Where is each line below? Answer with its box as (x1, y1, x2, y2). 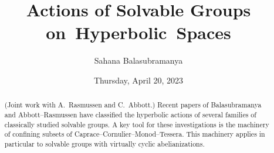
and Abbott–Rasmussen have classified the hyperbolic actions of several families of (4, 109, 256, 119)
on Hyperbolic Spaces (46, 20, 231, 44)
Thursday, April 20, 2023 (93, 74, 184, 86)
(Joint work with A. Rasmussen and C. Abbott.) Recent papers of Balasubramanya (4, 100, 262, 110)
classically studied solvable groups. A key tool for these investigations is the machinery (4, 119, 269, 129)
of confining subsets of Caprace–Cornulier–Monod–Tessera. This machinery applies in (4, 129, 265, 139)
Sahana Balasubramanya (94, 54, 183, 67)
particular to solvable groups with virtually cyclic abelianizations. (4, 138, 205, 148)
